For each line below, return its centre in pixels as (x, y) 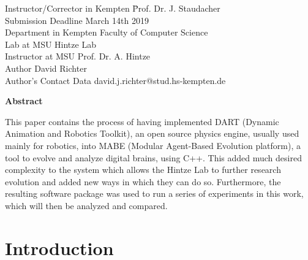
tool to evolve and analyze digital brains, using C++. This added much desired (153, 157)
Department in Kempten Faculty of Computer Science (107, 32)
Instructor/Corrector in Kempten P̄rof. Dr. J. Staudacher (113, 8)
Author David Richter (46, 68)
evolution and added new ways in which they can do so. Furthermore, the (143, 181)
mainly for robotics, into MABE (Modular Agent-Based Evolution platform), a (153, 145)
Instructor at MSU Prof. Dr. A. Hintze (78, 56)
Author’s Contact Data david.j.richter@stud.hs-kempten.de (115, 80)
